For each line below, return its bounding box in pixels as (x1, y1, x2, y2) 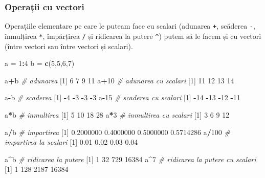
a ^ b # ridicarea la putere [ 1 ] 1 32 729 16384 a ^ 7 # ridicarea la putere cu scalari (5, 153, 256, 164)
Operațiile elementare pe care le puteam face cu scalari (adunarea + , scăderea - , (5, 20, 255, 31)
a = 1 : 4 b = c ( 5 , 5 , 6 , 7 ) (5, 58, 75, 69)
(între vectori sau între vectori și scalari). (5, 40, 133, 51)
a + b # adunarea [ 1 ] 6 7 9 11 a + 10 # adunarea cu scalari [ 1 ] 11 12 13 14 (5, 75, 234, 85)
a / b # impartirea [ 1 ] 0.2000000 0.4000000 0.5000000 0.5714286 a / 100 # (5, 126, 230, 137)
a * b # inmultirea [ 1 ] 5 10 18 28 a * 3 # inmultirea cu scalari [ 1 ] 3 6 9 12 (5, 109, 230, 120)
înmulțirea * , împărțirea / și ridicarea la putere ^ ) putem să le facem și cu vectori (5, 30, 261, 41)
